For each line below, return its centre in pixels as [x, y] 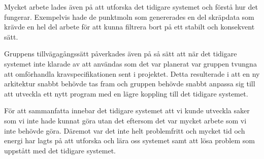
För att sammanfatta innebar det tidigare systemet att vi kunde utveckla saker [127, 110]
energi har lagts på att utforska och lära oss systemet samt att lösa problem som [129, 140]
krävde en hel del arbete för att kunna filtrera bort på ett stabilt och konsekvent [129, 27]
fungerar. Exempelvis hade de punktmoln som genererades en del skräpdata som [129, 17]
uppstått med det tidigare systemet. [60, 150]
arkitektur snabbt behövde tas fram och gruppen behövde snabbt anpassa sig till [130, 84]
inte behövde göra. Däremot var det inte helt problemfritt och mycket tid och [125, 130]
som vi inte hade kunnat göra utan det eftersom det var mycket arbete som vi [125, 120]
